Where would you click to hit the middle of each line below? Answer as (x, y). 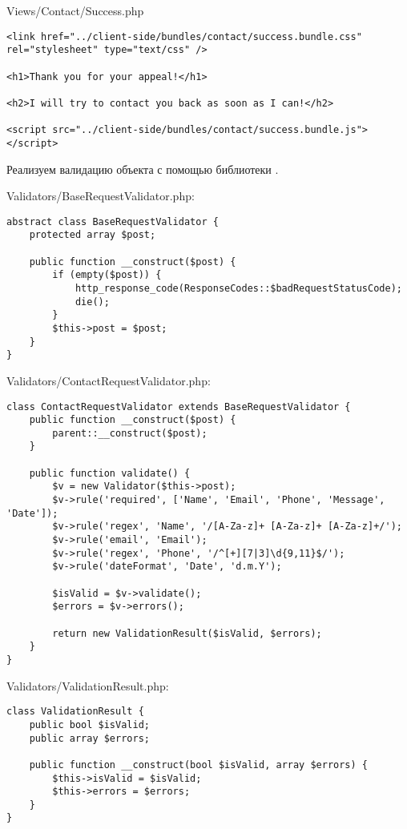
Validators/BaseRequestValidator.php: (101, 196)
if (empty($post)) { (107, 275)
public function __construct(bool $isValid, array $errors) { (199, 765)
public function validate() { (110, 473)
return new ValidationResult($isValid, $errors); (187, 633)
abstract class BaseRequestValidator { (113, 221)
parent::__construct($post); (130, 433)
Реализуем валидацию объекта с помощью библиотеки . (143, 169)
